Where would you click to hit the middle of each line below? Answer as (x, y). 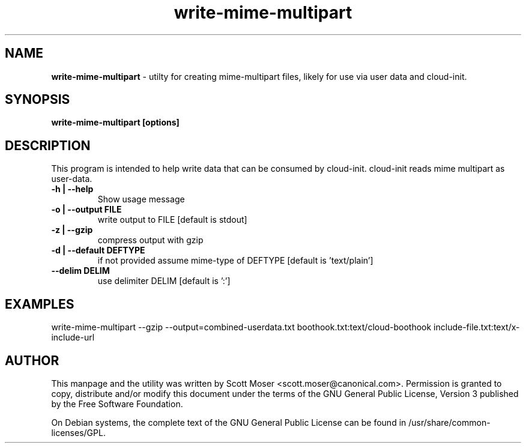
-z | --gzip (72, 230)
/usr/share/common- (449, 422)
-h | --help (72, 189)
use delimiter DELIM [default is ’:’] (164, 281)
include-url (73, 338)
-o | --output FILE (86, 210)
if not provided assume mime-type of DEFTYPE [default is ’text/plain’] (235, 261)
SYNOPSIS (38, 100)
